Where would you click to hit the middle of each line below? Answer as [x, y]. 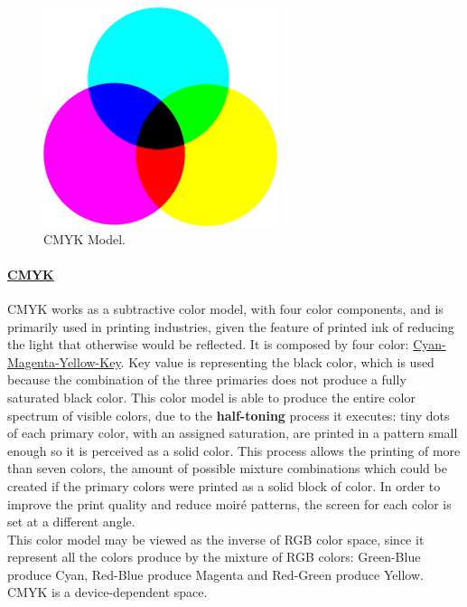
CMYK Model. [85, 238]
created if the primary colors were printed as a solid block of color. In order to [224, 485]
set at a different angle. [71, 522]
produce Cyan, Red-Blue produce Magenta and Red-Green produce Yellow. [215, 574]
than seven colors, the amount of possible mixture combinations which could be [227, 468]
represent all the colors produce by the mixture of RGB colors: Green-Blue [214, 557]
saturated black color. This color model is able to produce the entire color [211, 397]
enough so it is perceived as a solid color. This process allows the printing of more [234, 450]
